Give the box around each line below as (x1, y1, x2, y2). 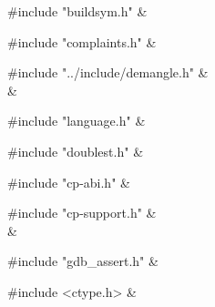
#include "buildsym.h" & (7, 2, 148, 20)
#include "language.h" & (7, 111, 146, 130)
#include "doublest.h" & (7, 141, 144, 160)
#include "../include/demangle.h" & (7, 63, 209, 82)
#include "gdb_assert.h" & (7, 251, 159, 271)
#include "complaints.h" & (7, 32, 157, 51)
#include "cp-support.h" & (7, 203, 157, 222)
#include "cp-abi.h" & (7, 172, 130, 191)
